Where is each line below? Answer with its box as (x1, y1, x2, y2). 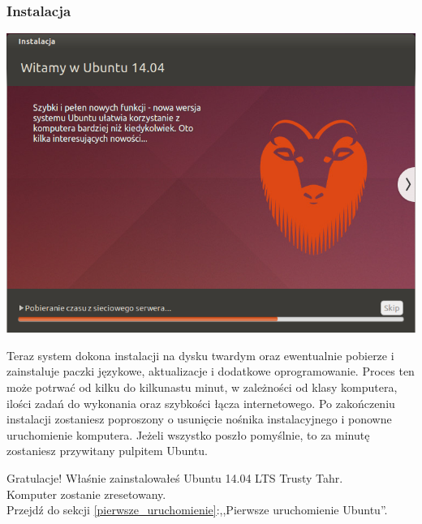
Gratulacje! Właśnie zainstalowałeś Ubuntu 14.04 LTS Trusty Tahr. (6, 469, 343, 486)
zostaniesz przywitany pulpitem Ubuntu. (6, 442, 208, 459)
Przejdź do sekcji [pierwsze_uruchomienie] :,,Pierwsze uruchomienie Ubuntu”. (6, 501, 388, 518)
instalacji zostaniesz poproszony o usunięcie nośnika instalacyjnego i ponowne (6, 410, 392, 427)
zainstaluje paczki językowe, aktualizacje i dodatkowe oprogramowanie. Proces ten (6, 363, 415, 380)
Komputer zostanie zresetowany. (6, 485, 166, 502)
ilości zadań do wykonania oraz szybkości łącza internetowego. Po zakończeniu (6, 394, 395, 411)
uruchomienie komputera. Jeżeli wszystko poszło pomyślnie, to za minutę (6, 426, 370, 443)
